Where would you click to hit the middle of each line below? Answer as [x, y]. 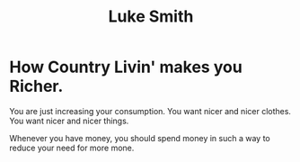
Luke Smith [151, 17]
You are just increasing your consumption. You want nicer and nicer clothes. [150, 111]
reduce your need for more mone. [72, 148]
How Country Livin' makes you [126, 67]
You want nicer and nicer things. [69, 121]
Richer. [36, 86]
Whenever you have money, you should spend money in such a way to [140, 138]
